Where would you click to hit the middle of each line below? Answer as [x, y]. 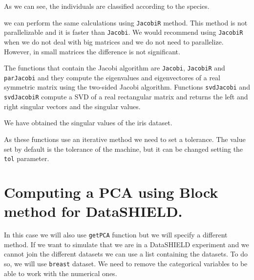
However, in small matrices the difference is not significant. [92, 51]
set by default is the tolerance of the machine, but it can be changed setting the [124, 149]
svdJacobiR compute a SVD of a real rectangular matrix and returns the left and [126, 97]
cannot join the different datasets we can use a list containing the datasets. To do [126, 254]
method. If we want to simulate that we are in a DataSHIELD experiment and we [127, 244]
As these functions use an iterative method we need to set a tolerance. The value [125, 139]
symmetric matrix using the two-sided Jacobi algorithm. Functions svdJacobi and [127, 87]
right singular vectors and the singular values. [72, 106]
